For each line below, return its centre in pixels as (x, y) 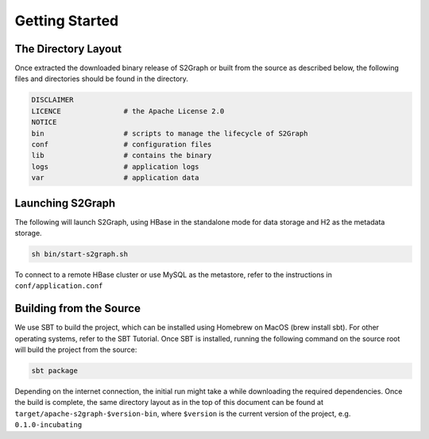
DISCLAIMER (52, 100)
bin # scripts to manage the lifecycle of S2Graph (170, 133)
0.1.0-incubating (48, 425)
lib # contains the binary (122, 156)
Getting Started (67, 21)
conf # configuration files (122, 144)
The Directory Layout (68, 49)
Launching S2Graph (65, 203)
